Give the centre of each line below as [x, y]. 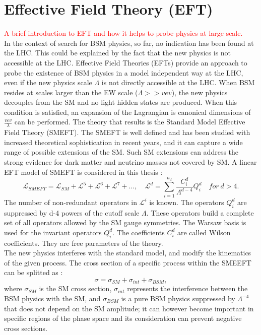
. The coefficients [139, 232]
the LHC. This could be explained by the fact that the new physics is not [118, 53]
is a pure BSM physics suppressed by [178, 298]
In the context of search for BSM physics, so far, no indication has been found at [129, 43]
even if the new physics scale [48, 82]
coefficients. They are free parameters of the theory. [84, 243]
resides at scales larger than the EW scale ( [71, 92]
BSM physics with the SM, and [52, 298]
